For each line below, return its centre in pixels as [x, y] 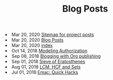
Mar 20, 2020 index [32, 46]
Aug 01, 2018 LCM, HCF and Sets [46, 67]
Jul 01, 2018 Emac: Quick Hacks [45, 72]
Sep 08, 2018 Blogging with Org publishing [56, 56]
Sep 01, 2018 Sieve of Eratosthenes [48, 62]
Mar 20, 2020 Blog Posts [38, 40]
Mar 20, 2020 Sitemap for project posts [53, 35]
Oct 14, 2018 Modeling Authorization [50, 51]
